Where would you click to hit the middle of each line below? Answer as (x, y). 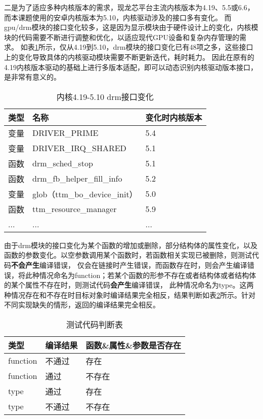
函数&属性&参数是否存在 (133, 345)
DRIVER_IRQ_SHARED (79, 148)
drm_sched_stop (63, 163)
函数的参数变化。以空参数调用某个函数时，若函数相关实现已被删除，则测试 (128, 255)
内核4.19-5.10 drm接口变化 (105, 96)
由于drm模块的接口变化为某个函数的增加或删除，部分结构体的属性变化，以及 (131, 245)
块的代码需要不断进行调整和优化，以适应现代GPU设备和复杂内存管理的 (122, 37)
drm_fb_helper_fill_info (77, 179)
